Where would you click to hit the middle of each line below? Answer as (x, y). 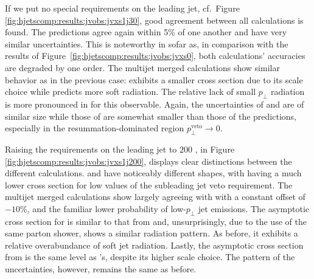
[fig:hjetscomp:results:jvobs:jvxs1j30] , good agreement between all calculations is (154, 20)
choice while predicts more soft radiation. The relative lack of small (131, 91)
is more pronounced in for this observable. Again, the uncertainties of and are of (155, 104)
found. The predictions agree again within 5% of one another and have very (146, 32)
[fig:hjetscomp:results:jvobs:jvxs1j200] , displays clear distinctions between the (148, 161)
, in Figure (215, 149)
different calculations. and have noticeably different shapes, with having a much (153, 173)
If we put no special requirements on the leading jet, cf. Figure (122, 8)
